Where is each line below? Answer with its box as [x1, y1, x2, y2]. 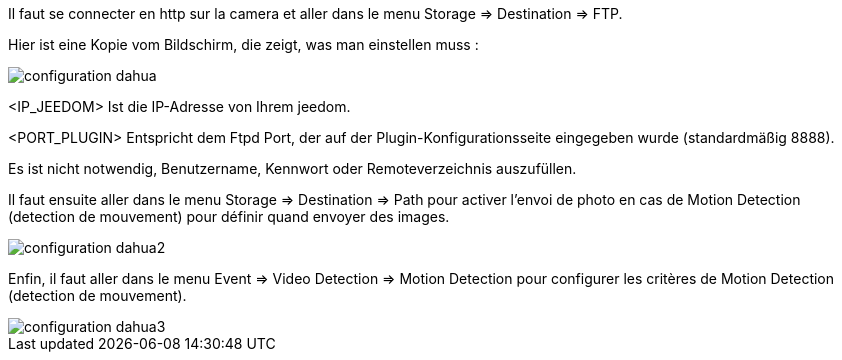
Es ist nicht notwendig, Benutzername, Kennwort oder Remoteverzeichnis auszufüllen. [8, 160, 577, 177]
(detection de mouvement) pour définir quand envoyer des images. [8, 208, 450, 225]
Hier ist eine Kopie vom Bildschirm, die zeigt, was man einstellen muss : [8, 36, 479, 53]
